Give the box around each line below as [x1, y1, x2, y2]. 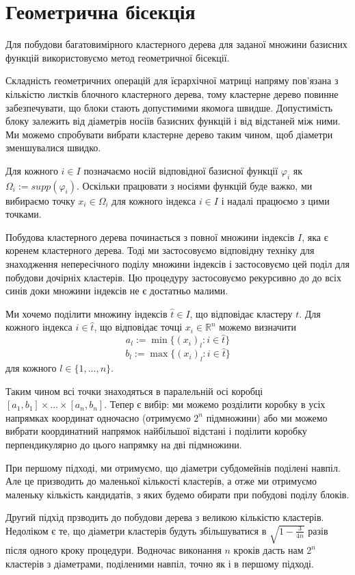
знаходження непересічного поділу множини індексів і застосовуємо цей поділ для [5, 257, 350, 271]
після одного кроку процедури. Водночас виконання [5, 543, 222, 557]
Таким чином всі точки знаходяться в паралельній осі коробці [5, 383, 263, 398]
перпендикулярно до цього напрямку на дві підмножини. [5, 437, 242, 452]
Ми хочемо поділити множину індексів [5, 306, 168, 320]
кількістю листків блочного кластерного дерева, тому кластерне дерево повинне [5, 86, 339, 101]
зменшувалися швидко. [5, 140, 101, 155]
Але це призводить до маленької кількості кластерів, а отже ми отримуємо [5, 474, 317, 488]
